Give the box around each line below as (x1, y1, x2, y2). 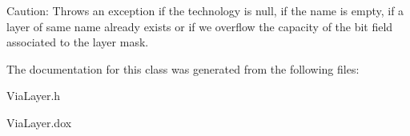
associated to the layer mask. (6, 34, 149, 50)
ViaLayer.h (6, 87, 61, 104)
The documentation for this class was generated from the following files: (6, 60, 360, 77)
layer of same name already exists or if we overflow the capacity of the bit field (6, 18, 393, 34)
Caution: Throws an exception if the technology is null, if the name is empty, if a (6, 2, 404, 18)
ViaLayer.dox (6, 114, 72, 130)
